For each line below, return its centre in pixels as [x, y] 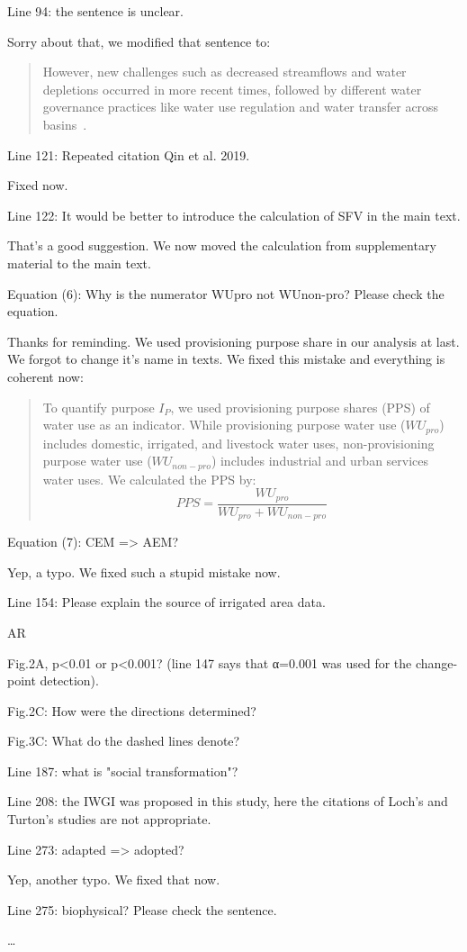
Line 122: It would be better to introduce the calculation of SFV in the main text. [234, 215]
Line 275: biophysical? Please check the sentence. [142, 909]
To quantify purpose [99, 407]
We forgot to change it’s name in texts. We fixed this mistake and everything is [226, 359]
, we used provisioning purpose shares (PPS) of [300, 407]
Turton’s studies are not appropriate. [109, 819]
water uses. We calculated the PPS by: [149, 479]
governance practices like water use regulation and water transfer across [241, 107]
